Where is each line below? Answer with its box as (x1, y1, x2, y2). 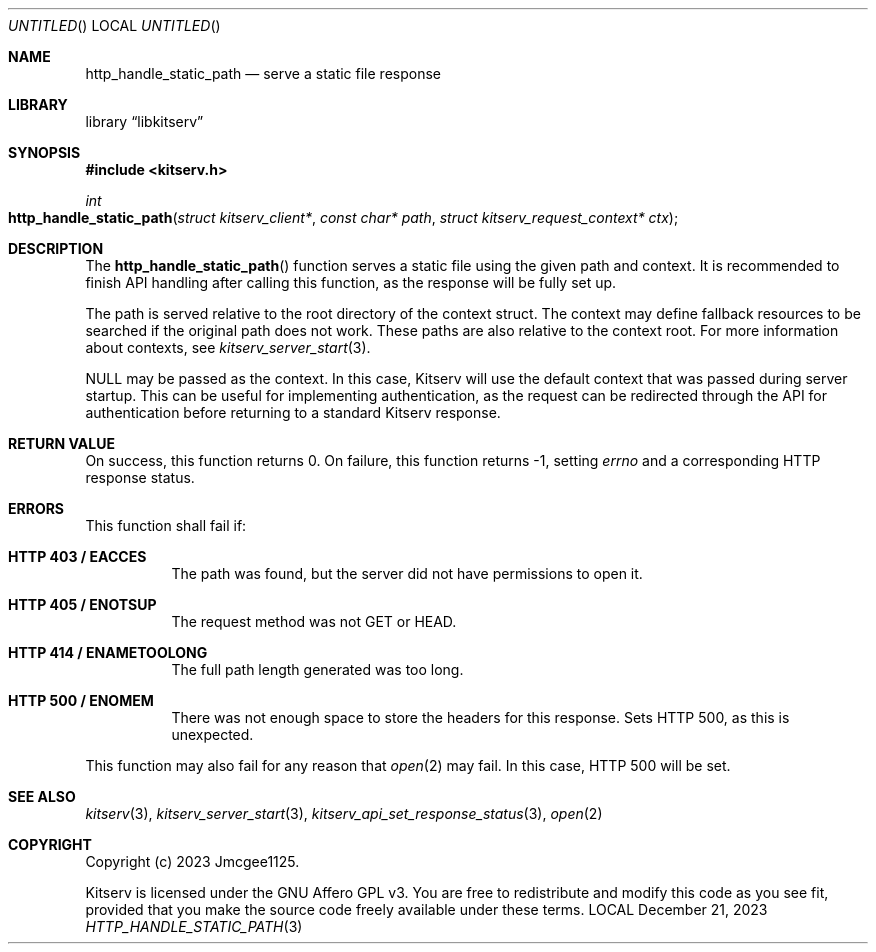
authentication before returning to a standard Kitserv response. (85, 404, 501, 421)
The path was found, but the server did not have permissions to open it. (171, 565, 643, 582)
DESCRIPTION (8, 240, 104, 257)
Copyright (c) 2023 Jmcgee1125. (85, 853, 300, 870)
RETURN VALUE (8, 435, 115, 452)
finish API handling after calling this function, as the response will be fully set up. (85, 274, 617, 291)
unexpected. (171, 726, 254, 743)
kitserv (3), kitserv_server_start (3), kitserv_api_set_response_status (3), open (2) (85, 805, 603, 822)
